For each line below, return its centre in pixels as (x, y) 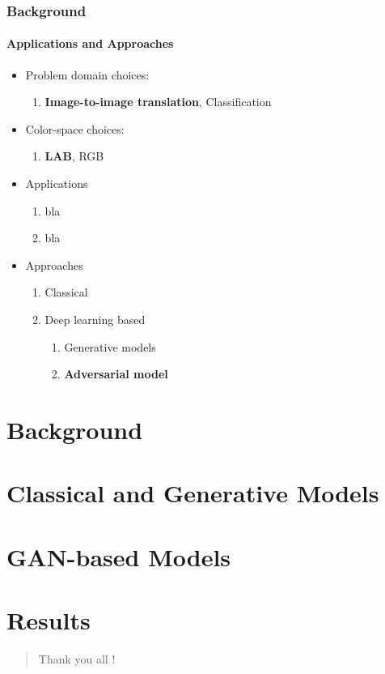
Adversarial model (116, 374)
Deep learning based (95, 319)
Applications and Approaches (90, 43)
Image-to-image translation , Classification (158, 102)
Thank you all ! (77, 659)
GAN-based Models (119, 556)
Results (49, 620)
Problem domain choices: (87, 74)
